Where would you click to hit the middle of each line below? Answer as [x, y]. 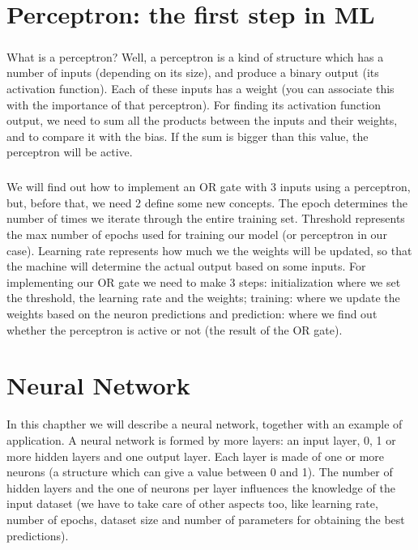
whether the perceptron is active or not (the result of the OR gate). [175, 329]
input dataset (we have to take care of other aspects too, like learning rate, [192, 503]
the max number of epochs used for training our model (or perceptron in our [197, 234]
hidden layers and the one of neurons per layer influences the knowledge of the [201, 487]
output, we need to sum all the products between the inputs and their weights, [202, 120]
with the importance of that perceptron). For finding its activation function [194, 104]
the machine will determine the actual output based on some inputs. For [186, 266]
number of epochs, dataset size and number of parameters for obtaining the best [206, 519]
